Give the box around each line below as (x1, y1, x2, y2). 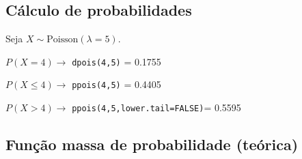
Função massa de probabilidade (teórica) (5, 134, 299, 155)
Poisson (46, 35, 79, 45)
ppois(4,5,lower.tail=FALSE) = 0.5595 (72, 100, 241, 115)
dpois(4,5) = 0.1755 (72, 54, 161, 68)
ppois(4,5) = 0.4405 (72, 77, 161, 91)
